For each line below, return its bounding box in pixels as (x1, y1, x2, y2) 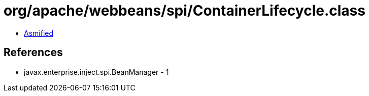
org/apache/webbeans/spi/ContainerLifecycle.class (4, 2, 365, 19)
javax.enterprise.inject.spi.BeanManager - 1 (24, 67, 169, 76)
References (4, 46, 63, 59)
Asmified (24, 28, 54, 37)
